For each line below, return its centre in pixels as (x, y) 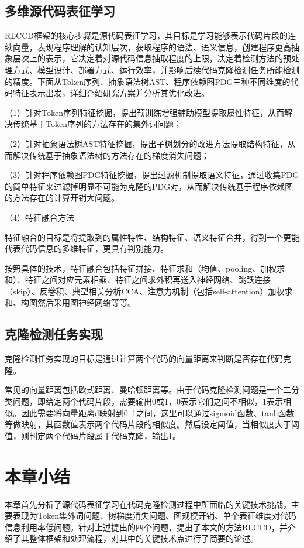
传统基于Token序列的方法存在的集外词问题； (97, 124)
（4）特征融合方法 (39, 217)
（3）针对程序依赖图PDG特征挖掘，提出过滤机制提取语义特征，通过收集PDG (152, 175)
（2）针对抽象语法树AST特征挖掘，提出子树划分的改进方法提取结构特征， (146, 143)
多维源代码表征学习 (60, 11)
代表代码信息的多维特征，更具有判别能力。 (87, 249)
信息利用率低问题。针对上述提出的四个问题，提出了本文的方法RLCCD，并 (146, 527)
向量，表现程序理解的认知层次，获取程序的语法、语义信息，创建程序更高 (152, 47)
